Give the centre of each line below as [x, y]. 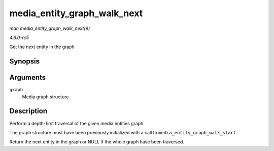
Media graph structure [45, 97]
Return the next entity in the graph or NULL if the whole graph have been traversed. [97, 142]
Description [28, 111]
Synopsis [25, 62]
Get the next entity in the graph [42, 47]
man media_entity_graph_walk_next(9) [50, 28]
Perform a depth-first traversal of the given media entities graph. [77, 123]
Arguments [28, 78]
